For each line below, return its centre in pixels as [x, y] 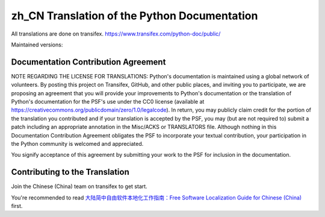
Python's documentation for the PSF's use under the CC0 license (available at [108, 102]
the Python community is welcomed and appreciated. [77, 143]
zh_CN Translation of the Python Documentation [135, 16]
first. [17, 206]
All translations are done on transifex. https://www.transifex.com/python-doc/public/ [116, 34]
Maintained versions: [37, 45]
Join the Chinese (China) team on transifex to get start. [79, 186]
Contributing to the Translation [70, 172]
